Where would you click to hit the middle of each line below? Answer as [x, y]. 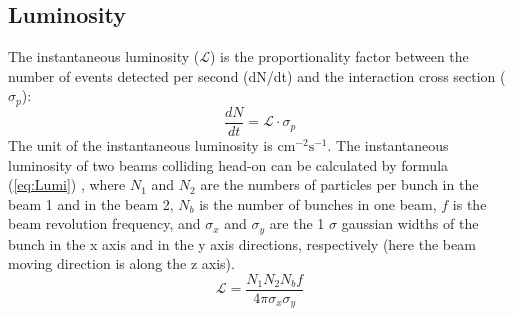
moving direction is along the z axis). [121, 263]
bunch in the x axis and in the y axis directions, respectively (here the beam [242, 243]
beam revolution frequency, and [104, 223]
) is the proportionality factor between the [339, 56]
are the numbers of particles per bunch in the [339, 184]
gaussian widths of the [410, 223]
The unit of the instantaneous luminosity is [140, 144]
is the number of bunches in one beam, [318, 203]
